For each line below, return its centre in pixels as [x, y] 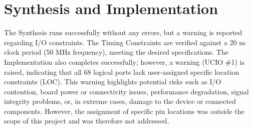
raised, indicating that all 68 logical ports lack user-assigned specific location [122, 72]
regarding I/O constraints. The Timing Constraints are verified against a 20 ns [125, 42]
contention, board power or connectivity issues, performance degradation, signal [126, 91]
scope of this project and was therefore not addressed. [87, 121]
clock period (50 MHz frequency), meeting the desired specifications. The [116, 52]
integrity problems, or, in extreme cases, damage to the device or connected [120, 101]
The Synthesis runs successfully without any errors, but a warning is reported [123, 32]
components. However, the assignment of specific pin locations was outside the [124, 111]
